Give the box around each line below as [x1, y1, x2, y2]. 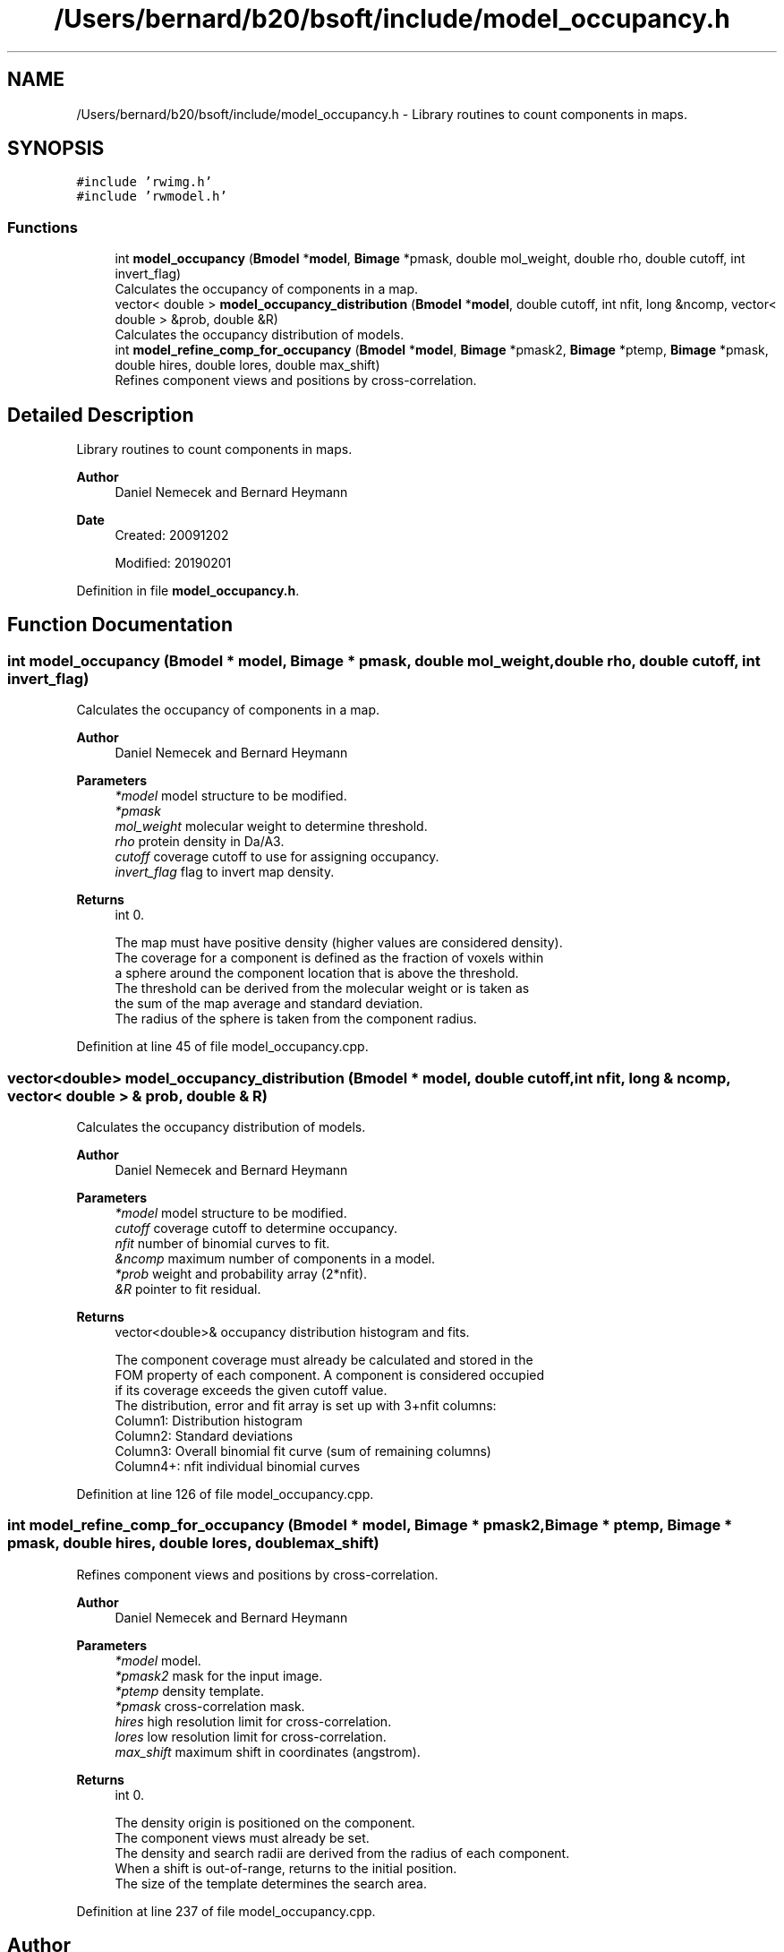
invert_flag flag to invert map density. [115, 864, 335, 880]
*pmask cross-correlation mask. [115, 1698, 305, 1714]
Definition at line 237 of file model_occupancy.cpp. [76, 1903, 376, 1919]
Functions [7, 218, 78, 236]
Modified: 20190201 [115, 555, 232, 571]
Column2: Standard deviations [115, 1428, 294, 1443]
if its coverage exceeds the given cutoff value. [115, 1383, 388, 1398]
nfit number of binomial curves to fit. [115, 1236, 330, 1251]
